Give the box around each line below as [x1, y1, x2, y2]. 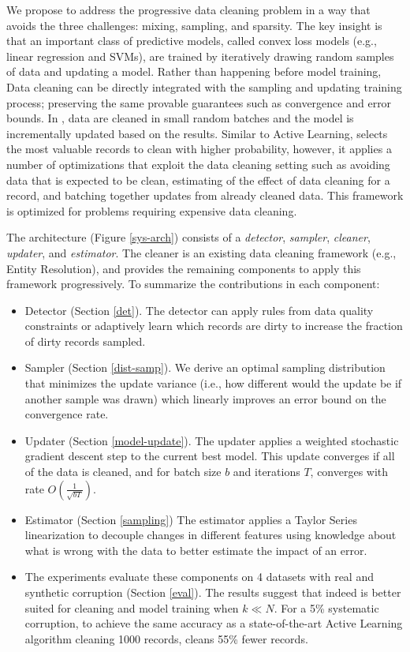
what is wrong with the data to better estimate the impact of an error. [24, 541, 367, 558]
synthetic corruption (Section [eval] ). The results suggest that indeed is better [24, 584, 401, 600]
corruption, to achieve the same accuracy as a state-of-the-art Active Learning [24, 615, 403, 631]
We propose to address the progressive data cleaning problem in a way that [6, 2, 371, 17]
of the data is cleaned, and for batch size [24, 463, 222, 480]
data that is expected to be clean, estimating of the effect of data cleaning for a [6, 171, 390, 188]
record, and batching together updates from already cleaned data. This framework [6, 187, 404, 204]
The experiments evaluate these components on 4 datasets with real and [24, 568, 374, 585]
